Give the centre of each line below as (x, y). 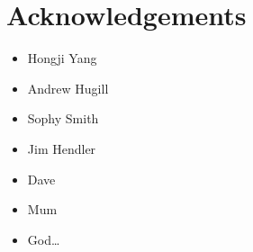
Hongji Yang (62, 58)
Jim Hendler (62, 148)
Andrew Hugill (68, 88)
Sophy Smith (63, 118)
